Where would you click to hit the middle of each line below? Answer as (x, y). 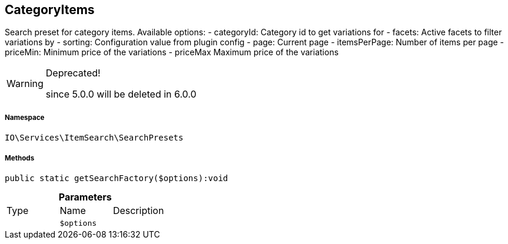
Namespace (25, 117)
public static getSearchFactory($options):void (117, 178)
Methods (20, 158)
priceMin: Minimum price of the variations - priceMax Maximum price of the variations (172, 52)
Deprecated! (73, 73)
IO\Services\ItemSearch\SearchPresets (94, 138)
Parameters (85, 197)
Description (138, 210)
